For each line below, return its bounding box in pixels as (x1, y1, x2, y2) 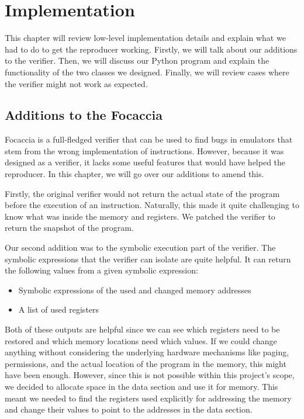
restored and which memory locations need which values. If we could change (5, 334, 277, 347)
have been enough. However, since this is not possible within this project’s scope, (5, 369, 295, 381)
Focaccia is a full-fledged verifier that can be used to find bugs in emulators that (5, 133, 293, 146)
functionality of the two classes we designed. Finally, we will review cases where (5, 65, 289, 78)
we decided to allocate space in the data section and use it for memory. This (5, 380, 278, 392)
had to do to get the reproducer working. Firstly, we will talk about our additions (5, 43, 298, 55)
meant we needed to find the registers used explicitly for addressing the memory (5, 392, 292, 404)
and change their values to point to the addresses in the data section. (5, 403, 253, 415)
